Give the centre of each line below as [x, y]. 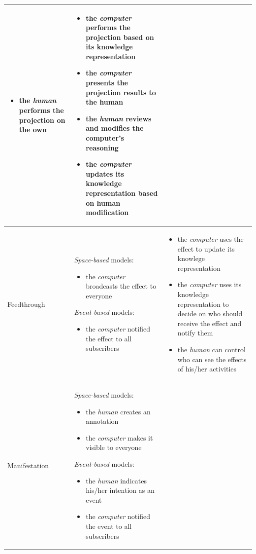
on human [103, 203]
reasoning [102, 147]
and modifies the [115, 128]
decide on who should [210, 314]
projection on [42, 120]
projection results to [121, 92]
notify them [195, 333]
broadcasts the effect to [121, 286]
